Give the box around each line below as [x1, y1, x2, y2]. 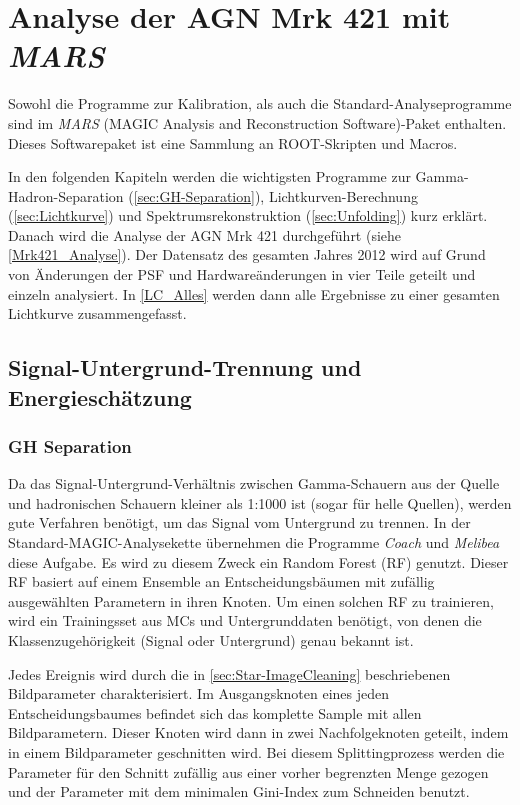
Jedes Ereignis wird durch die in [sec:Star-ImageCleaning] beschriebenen [8, 663, 451, 684]
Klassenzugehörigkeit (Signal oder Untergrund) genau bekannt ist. [8, 629, 414, 650]
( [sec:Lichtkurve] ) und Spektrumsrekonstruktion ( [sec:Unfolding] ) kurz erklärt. [8, 205, 488, 226]
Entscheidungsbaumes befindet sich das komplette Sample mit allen [8, 702, 422, 723]
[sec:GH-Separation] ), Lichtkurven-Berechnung [133, 185, 418, 206]
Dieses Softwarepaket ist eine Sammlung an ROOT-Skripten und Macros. [8, 132, 458, 153]
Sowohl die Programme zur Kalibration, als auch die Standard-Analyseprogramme [8, 93, 512, 114]
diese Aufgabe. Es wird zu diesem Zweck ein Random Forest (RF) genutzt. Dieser [8, 551, 509, 572]
